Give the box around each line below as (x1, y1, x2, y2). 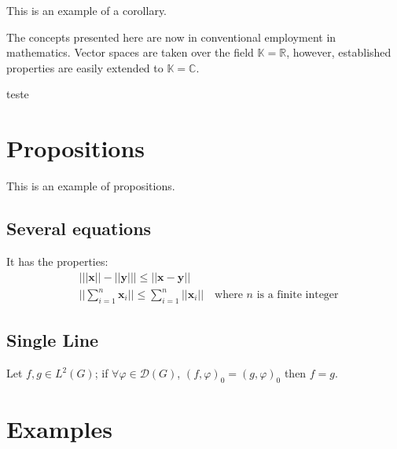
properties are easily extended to (6, 59, 164, 75)
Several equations (6, 216, 152, 241)
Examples (6, 413, 112, 445)
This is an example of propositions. (6, 178, 175, 194)
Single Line (6, 328, 99, 352)
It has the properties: (6, 252, 108, 269)
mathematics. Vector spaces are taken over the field (6, 44, 254, 61)
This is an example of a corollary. (6, 2, 167, 18)
